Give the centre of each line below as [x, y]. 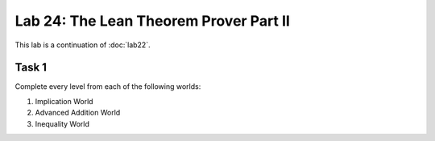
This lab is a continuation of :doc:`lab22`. [83, 45]
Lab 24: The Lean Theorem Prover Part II [152, 21]
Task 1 [31, 68]
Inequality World [62, 123]
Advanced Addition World [78, 113]
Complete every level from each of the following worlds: [108, 87]
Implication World [64, 101]
